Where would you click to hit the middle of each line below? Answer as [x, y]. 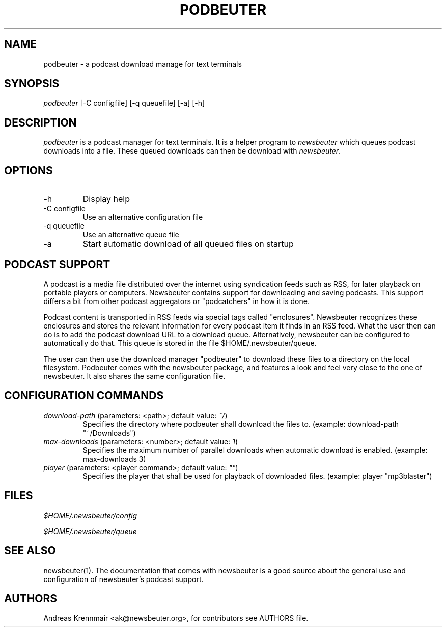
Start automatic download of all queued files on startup [188, 244]
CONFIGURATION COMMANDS [84, 396]
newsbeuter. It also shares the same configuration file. [134, 376]
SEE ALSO [30, 551]
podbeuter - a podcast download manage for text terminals [143, 64]
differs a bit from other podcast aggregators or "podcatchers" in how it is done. [176, 301]
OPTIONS [29, 170]
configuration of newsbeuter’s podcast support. [123, 579]
